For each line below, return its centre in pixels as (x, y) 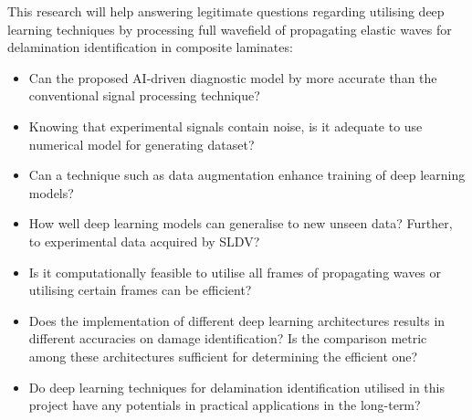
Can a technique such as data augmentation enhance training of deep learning (247, 175)
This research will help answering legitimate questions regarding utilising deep (226, 11)
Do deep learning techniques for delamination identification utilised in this (236, 387)
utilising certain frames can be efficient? (140, 290)
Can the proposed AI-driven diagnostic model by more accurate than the (233, 77)
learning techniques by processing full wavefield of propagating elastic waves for (230, 29)
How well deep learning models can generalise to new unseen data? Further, (241, 223)
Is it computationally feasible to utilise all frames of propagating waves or (235, 272)
